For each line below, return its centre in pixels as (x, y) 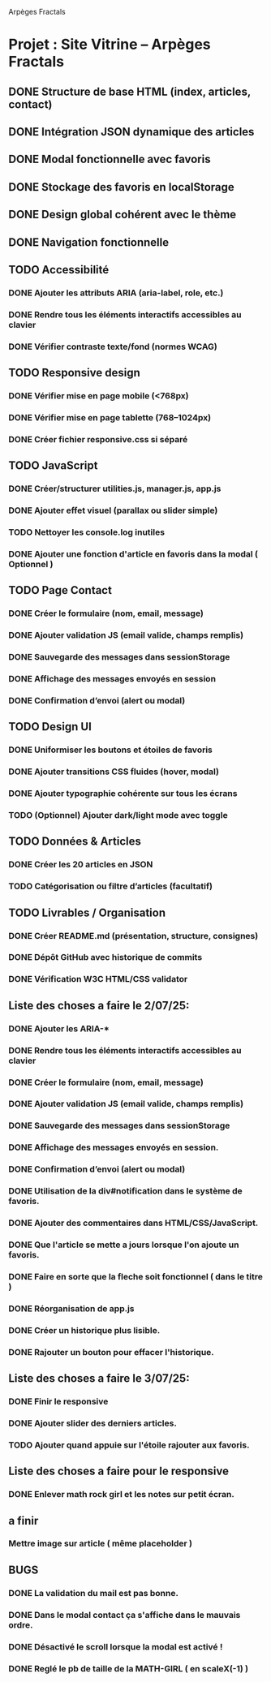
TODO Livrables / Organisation (87, 912)
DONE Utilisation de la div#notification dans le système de (126, 1191)
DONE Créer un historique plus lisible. (84, 1330)
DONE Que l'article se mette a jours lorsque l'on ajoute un (124, 1245)
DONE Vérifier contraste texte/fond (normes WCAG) (113, 346)
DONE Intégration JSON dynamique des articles (131, 132)
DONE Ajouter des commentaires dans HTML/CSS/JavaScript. (133, 1223)
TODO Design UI (50, 727)
